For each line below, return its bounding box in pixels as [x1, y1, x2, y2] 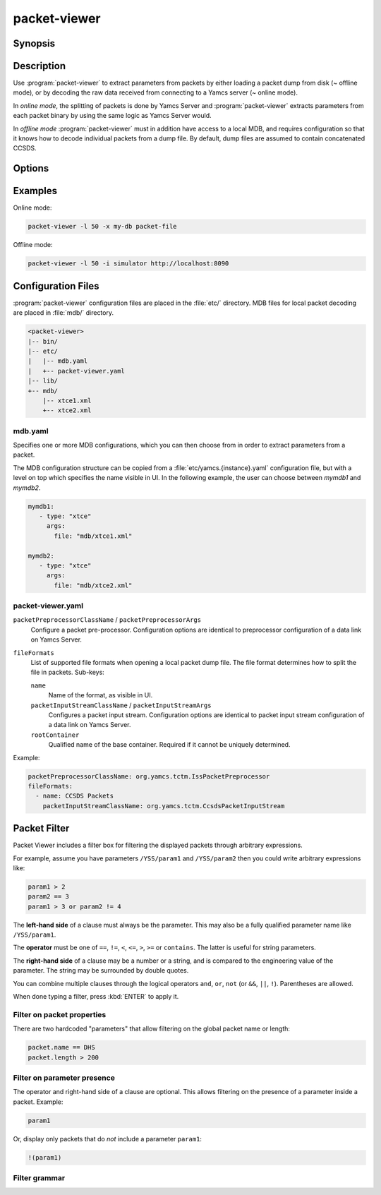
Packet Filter [13, 822, 70, 834]
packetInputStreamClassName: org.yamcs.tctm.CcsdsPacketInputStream [42, 802, 285, 810]
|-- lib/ [28, 377, 59, 385]
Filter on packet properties [13, 1009, 107, 1019]
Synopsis [13, 37, 56, 49]
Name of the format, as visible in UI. [48, 691, 153, 699]
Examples [13, 185, 58, 197]
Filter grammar [13, 1173, 66, 1182]
